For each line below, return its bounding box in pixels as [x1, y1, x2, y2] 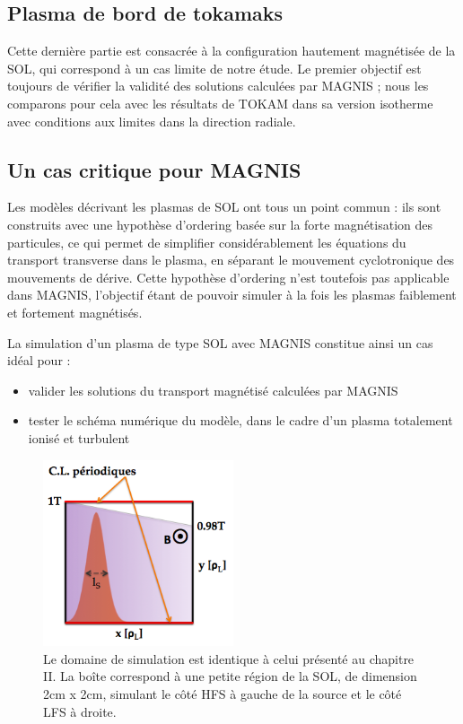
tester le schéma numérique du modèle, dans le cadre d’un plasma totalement [28, 411, 453, 430]
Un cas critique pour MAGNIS [7, 155, 301, 183]
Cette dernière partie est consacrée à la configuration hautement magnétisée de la [7, 41, 456, 60]
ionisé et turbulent [28, 428, 130, 447]
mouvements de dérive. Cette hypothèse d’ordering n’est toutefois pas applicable [7, 267, 450, 286]
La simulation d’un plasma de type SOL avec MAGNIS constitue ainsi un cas [7, 333, 433, 352]
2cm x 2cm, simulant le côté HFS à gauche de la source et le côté [43, 684, 402, 702]
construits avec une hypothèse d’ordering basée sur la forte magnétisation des [7, 214, 432, 233]
